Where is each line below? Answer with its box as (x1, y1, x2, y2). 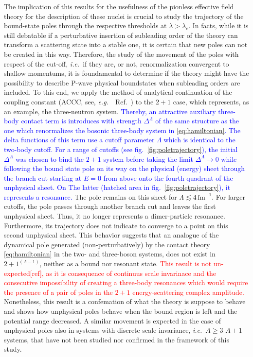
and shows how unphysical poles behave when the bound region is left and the (4, 306, 237, 316)
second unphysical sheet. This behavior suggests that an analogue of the (4, 230, 219, 240)
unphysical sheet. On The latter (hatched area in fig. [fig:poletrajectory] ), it (4, 182, 231, 192)
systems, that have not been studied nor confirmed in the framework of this (4, 334, 229, 344)
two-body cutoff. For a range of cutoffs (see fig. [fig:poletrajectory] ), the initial (4, 144, 238, 154)
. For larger (212, 191, 246, 202)
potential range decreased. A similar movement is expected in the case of (4, 315, 221, 325)
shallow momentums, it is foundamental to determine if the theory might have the (4, 68, 249, 78)
